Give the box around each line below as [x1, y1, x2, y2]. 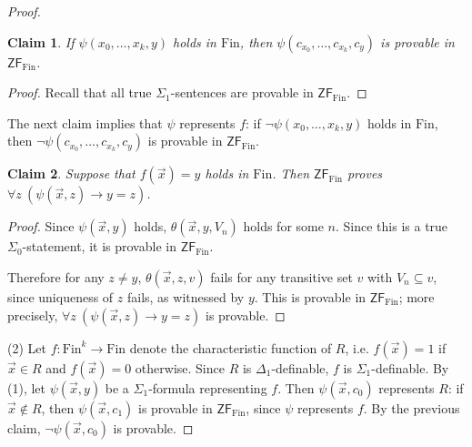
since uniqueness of [7, 287, 114, 306]
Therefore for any [7, 267, 105, 286]
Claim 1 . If [7, 32, 75, 51]
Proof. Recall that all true [7, 83, 152, 102]
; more [398, 287, 435, 306]
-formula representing [148, 378, 267, 397]
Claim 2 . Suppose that [7, 164, 136, 183]
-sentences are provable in [170, 83, 314, 102]
